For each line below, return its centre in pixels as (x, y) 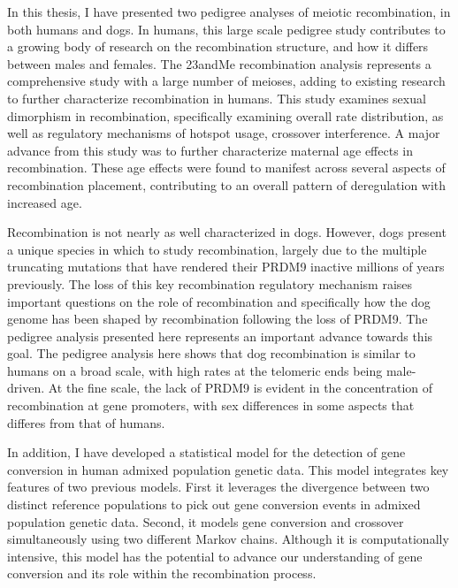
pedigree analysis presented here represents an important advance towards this (220, 336)
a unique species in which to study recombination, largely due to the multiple (217, 249)
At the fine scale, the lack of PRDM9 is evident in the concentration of (240, 388)
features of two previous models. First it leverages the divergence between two (218, 487)
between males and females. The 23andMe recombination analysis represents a (219, 63)
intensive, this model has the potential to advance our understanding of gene (215, 556)
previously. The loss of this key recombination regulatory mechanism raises (210, 283)
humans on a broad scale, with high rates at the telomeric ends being (195, 370)
